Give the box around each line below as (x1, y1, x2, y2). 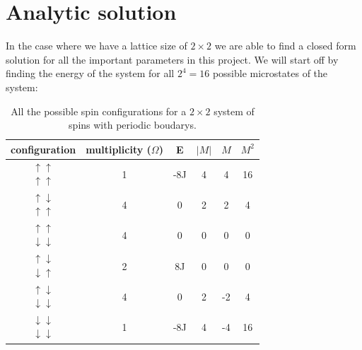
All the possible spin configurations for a (11, 103, 187, 118)
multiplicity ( (86, 141, 151, 156)
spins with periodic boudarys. (69, 117, 197, 132)
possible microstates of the (212, 66, 328, 81)
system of (214, 103, 255, 118)
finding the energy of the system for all (6, 66, 175, 81)
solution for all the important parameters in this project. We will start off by (6, 52, 339, 66)
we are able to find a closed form (214, 38, 356, 53)
